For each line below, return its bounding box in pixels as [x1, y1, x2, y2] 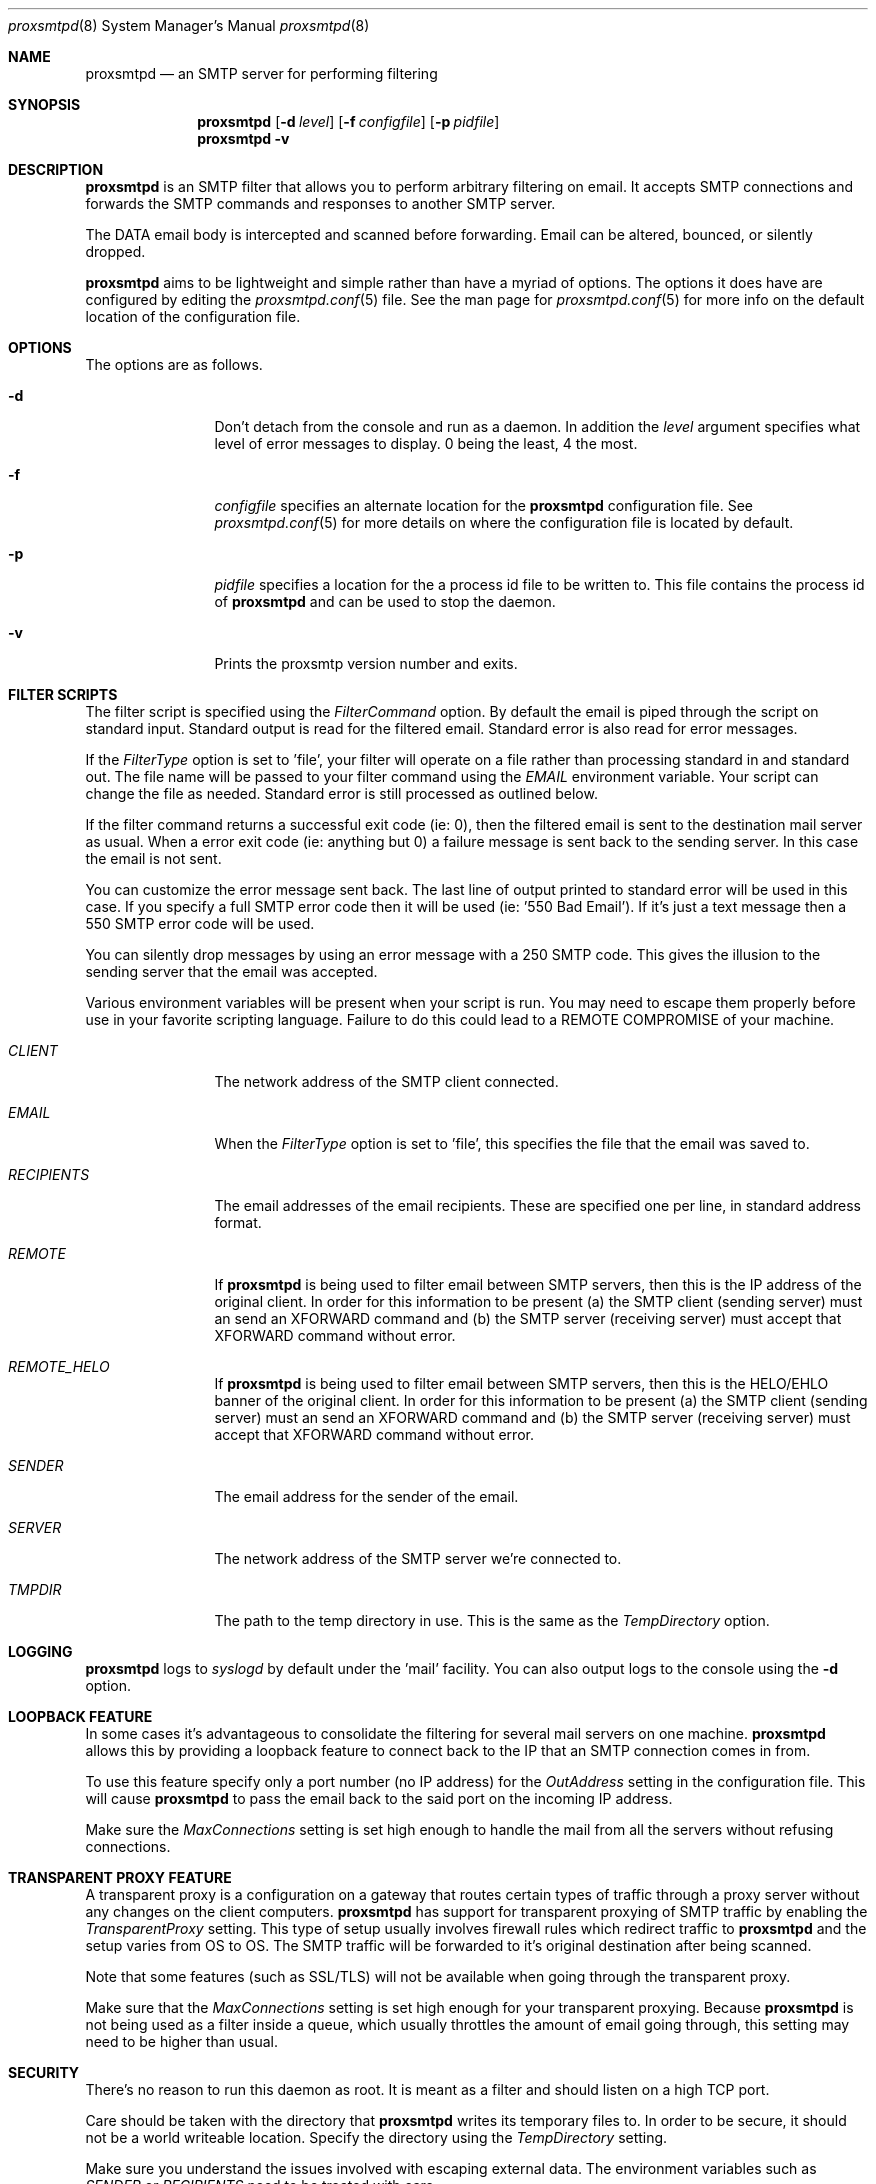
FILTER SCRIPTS [8, 686, 118, 703]
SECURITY [8, 2064, 80, 2081]
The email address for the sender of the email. [214, 1488, 519, 1505]
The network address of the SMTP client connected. [214, 1073, 559, 1090]
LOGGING [8, 1643, 73, 1660]
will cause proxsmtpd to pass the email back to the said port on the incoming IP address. [85, 1790, 673, 1807]
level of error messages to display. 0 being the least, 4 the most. [214, 435, 638, 452]
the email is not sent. [85, 850, 222, 867]
